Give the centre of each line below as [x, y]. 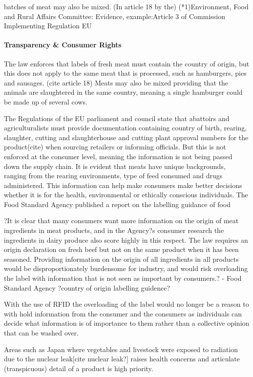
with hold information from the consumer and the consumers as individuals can [123, 313]
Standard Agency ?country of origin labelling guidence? [87, 287]
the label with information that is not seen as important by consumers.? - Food [123, 278]
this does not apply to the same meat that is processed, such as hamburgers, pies [125, 73]
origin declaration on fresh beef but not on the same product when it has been [121, 249]
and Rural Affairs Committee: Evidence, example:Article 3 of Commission [115, 16]
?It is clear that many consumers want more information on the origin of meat [121, 220]
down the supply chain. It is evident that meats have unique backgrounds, [115, 166]
